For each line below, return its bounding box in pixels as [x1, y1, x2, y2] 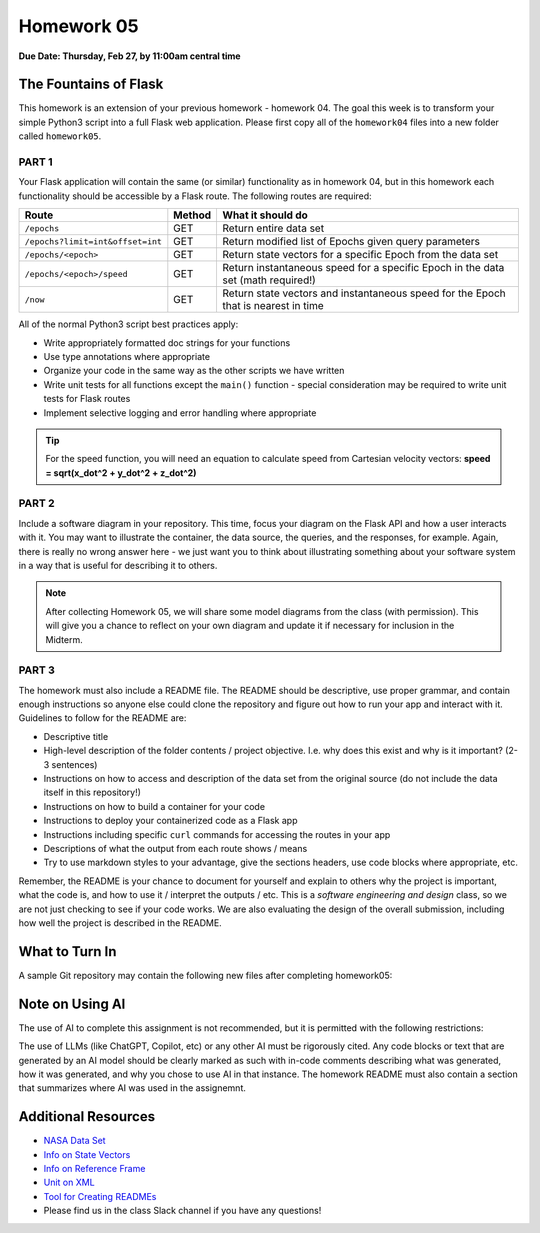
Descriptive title [43, 730, 109, 742]
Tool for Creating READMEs [43, 1190, 157, 1202]
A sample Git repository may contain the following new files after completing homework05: [18, 969, 393, 981]
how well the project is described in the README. [18, 916, 222, 929]
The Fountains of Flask [18, 76, 164, 93]
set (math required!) [222, 273, 317, 287]
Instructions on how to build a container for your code [43, 800, 265, 812]
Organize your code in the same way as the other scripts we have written [43, 365, 345, 377]
